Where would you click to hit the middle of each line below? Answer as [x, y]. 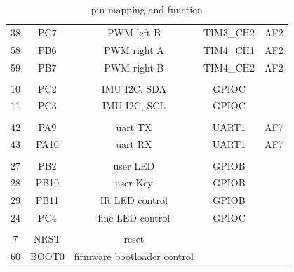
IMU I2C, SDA [134, 88]
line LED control [134, 218]
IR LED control [134, 200]
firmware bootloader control [134, 256]
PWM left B [134, 32]
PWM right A [134, 49]
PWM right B [134, 67]
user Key [134, 183]
